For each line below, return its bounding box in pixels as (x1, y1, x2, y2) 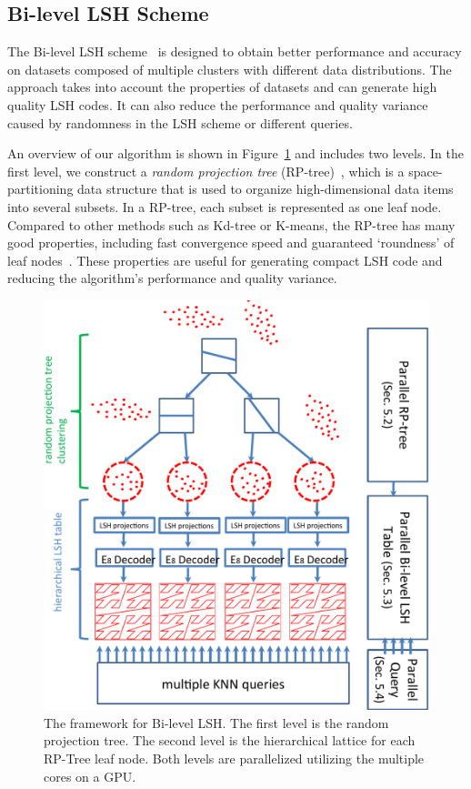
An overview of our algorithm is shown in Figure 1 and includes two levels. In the (7, 144, 464, 163)
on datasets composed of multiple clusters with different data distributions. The (7, 59, 452, 78)
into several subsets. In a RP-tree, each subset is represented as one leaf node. (7, 197, 442, 216)
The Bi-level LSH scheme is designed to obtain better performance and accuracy (7, 42, 462, 61)
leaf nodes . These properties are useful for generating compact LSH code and (7, 250, 443, 269)
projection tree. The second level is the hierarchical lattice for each (44, 731, 416, 750)
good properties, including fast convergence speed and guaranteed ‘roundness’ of (7, 233, 455, 252)
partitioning (7, 179, 74, 198)
